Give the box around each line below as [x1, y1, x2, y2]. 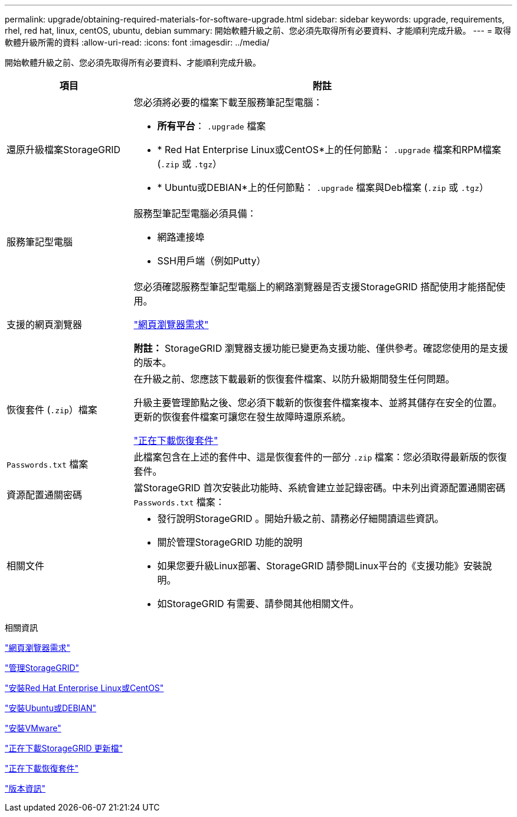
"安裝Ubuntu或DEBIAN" [5, 703, 97, 713]
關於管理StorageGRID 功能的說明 [157, 536, 303, 548]
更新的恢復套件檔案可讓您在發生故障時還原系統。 [133, 411, 351, 423]
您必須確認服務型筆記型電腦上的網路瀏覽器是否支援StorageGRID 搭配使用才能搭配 [133, 281, 496, 293]
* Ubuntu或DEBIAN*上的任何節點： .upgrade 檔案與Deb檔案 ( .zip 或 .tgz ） [157, 181, 489, 193]
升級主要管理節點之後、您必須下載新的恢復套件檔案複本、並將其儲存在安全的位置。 [133, 397, 502, 408]
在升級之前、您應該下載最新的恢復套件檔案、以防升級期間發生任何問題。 [133, 373, 455, 385]
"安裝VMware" [5, 723, 61, 733]
